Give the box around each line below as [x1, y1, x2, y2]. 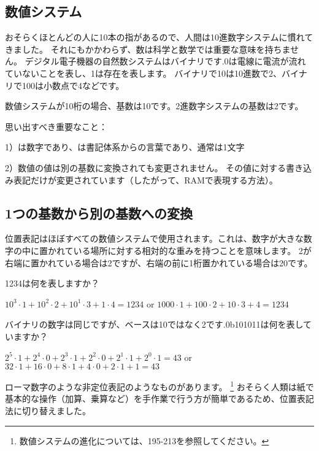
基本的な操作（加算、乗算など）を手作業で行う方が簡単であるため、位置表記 [5, 392, 314, 405]
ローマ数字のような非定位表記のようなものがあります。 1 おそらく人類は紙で [5, 379, 314, 393]
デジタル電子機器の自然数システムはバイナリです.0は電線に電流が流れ [25, 55, 306, 67]
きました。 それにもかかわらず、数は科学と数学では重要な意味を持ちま [5, 42, 290, 55]
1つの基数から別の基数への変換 [5, 203, 193, 222]
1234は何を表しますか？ [5, 277, 99, 290]
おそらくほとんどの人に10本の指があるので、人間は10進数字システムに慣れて [5, 31, 313, 44]
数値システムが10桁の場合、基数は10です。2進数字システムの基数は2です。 [5, 99, 304, 112]
